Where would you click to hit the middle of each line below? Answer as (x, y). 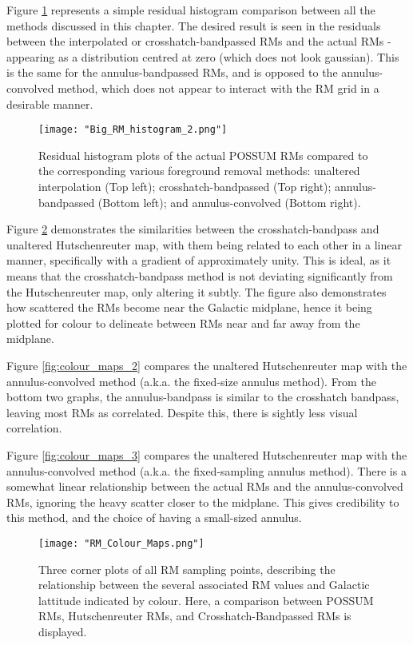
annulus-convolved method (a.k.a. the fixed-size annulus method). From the (191, 381)
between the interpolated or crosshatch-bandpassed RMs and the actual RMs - (199, 41)
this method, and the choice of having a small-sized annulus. (154, 518)
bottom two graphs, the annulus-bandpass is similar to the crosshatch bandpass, (203, 397)
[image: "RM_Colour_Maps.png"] (121, 543)
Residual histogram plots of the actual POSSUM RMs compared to (203, 155)
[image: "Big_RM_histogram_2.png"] (133, 130)
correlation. (34, 428)
